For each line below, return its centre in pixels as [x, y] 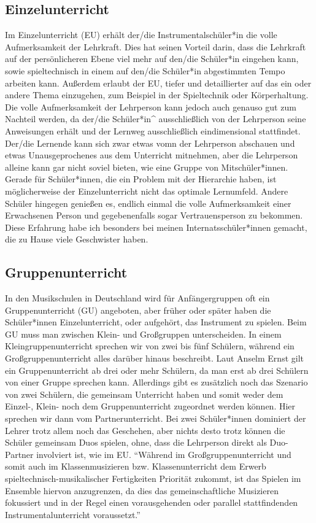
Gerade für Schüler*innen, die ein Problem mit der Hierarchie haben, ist [141, 179]
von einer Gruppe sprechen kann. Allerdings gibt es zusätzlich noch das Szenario [156, 382]
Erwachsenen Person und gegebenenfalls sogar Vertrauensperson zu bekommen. [154, 215]
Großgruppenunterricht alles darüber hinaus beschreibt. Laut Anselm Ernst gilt [154, 358]
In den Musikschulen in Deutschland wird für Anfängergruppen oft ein [137, 298]
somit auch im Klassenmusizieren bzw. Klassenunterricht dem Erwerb [136, 466]
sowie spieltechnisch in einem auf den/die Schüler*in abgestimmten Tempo [145, 70]
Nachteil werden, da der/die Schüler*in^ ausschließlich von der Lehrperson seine [156, 119]
